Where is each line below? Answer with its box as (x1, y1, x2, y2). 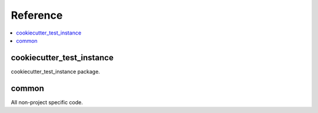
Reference (11, 9, 63, 22)
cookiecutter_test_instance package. (11, 68, 100, 75)
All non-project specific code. (11, 98, 84, 105)
